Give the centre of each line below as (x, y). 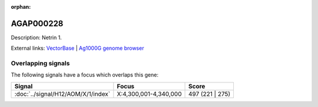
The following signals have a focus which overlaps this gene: (85, 75)
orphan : (21, 7)
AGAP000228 (37, 23)
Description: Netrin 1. (36, 37)
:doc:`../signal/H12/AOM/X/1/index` (62, 94)
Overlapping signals (40, 63)
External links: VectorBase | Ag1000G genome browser (77, 48)
